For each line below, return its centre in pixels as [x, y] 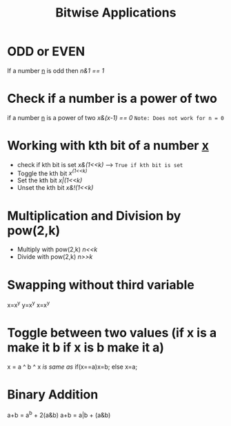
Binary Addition [53, 395]
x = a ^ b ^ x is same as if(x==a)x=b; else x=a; [72, 367]
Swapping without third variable [101, 285]
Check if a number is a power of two [112, 99]
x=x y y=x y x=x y [29, 304]
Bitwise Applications [116, 13]
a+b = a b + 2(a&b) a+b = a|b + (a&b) [59, 414]
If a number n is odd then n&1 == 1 [56, 70]
